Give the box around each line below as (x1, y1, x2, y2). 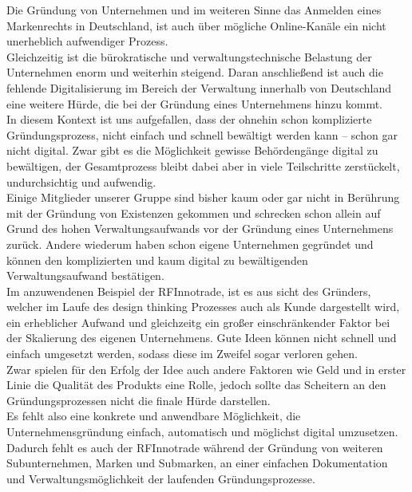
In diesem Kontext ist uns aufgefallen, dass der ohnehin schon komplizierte (6, 111, 372, 128)
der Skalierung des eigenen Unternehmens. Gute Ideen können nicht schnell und (6, 329, 397, 346)
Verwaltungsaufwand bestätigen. (6, 267, 164, 284)
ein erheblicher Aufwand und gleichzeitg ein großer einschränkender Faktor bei (6, 313, 390, 330)
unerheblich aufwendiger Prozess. (6, 33, 168, 49)
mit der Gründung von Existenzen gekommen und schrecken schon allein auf (6, 204, 381, 221)
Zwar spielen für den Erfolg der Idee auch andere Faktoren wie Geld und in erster (6, 360, 406, 377)
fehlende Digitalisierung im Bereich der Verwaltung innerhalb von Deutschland (6, 79, 392, 96)
